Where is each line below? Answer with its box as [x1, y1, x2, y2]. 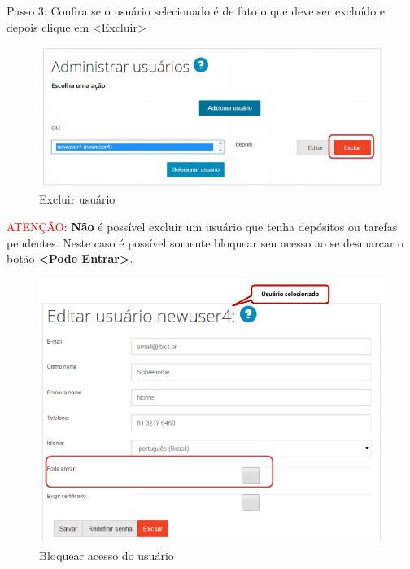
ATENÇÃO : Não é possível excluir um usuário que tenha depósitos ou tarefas [7, 218, 398, 235]
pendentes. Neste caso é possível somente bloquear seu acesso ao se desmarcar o [7, 234, 404, 251]
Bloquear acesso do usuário [39, 547, 174, 564]
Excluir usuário [39, 190, 116, 208]
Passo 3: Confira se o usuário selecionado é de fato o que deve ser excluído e [7, 2, 386, 19]
